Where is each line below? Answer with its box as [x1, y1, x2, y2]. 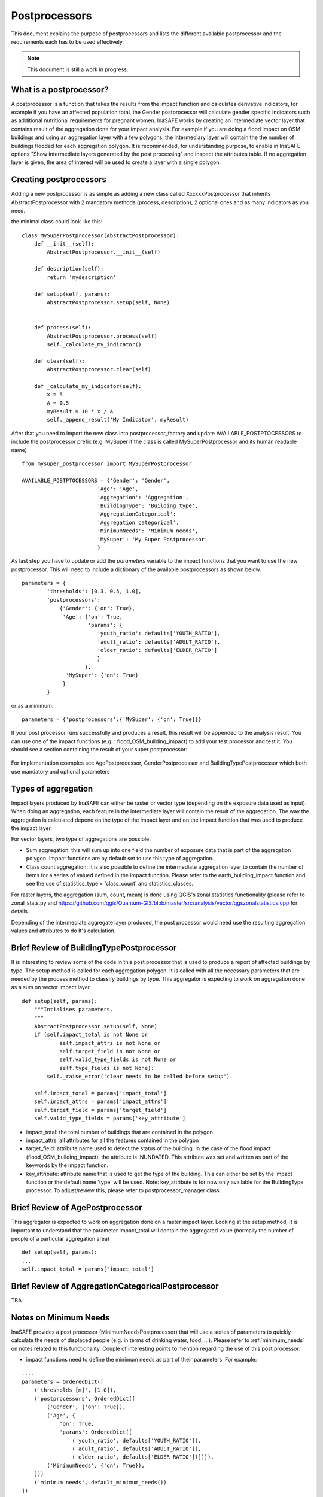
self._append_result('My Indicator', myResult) [47, 416, 189, 423]
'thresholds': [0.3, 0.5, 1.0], [47, 588, 142, 595]
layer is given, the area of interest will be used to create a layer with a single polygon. [11, 159, 221, 166]
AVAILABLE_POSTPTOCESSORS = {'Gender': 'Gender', [22, 477, 170, 484]
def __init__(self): [33, 240, 95, 247]
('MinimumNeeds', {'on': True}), [47, 1462, 145, 1469]
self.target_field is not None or [59, 1048, 161, 1055]
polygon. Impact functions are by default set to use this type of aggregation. [26, 855, 214, 862]
